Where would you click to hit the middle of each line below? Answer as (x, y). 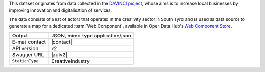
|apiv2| (59, 54)
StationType (25, 61)
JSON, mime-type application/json (91, 36)
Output (20, 36)
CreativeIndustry (71, 61)
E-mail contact (29, 42)
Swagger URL (28, 54)
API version (25, 48)
